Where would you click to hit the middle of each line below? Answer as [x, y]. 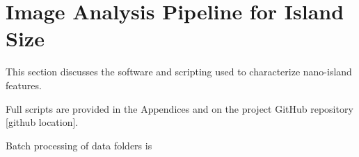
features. [24, 85]
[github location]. [42, 122]
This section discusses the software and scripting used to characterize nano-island [179, 72]
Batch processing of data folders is [79, 145]
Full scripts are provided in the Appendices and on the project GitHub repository [179, 108]
